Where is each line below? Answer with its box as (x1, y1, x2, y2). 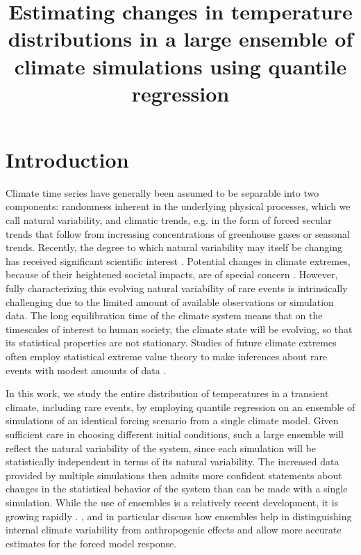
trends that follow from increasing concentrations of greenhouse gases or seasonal (6, 226, 350, 241)
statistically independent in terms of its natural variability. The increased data (6, 454, 339, 469)
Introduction (6, 145, 129, 173)
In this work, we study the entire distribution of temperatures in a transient (6, 386, 329, 401)
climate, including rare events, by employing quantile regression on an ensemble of (6, 399, 355, 414)
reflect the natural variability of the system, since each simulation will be (6, 440, 316, 455)
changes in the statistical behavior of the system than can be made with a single (6, 481, 348, 496)
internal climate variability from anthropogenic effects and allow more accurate (6, 522, 342, 537)
